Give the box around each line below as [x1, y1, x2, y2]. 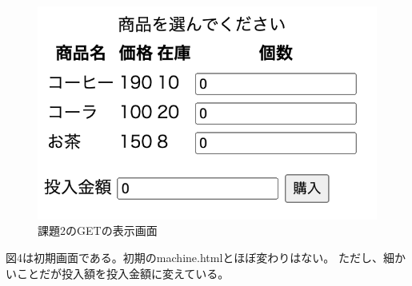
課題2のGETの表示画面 [38, 222, 158, 239]
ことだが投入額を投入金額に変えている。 [16, 264, 230, 281]
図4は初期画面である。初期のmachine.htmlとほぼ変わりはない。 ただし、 [6, 249, 383, 265]
